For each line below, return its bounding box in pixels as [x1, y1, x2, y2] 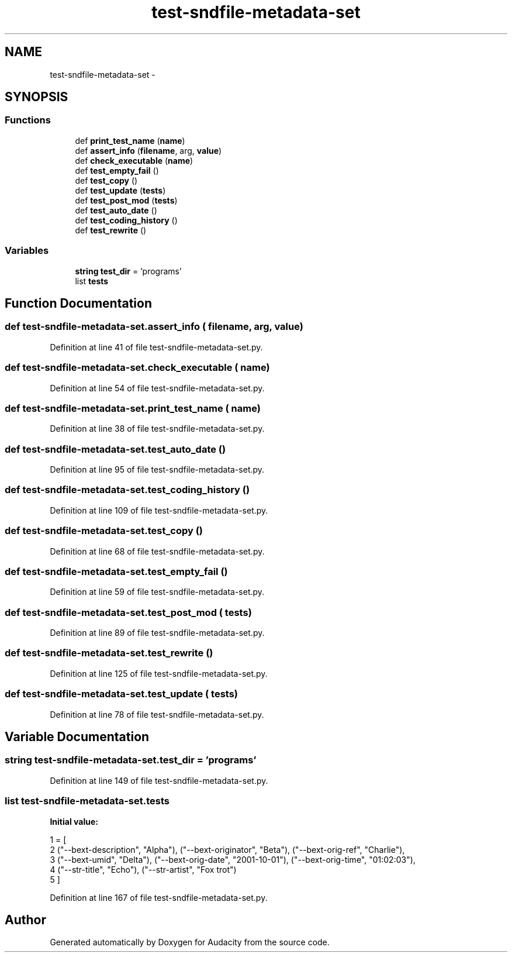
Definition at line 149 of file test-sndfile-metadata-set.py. [50, 775, 268, 786]
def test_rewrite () [75, 225, 147, 235]
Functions [5, 114, 51, 126]
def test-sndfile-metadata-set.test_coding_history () [5, 484, 250, 496]
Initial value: [50, 816, 98, 827]
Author [5, 912, 46, 927]
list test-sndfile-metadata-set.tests [5, 795, 169, 807]
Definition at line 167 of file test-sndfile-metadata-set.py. [50, 892, 268, 903]
